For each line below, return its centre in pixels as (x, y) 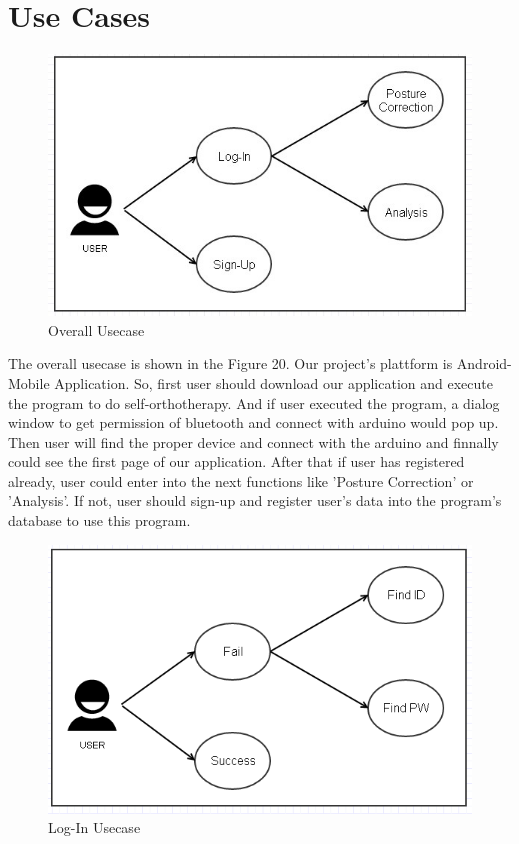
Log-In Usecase (94, 827)
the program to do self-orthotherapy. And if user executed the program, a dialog (254, 402)
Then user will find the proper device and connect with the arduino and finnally (253, 441)
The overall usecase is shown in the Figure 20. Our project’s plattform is (230, 363)
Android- (484, 363)
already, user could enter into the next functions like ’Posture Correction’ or (241, 480)
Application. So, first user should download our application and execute (273, 382)
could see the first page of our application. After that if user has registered (236, 461)
